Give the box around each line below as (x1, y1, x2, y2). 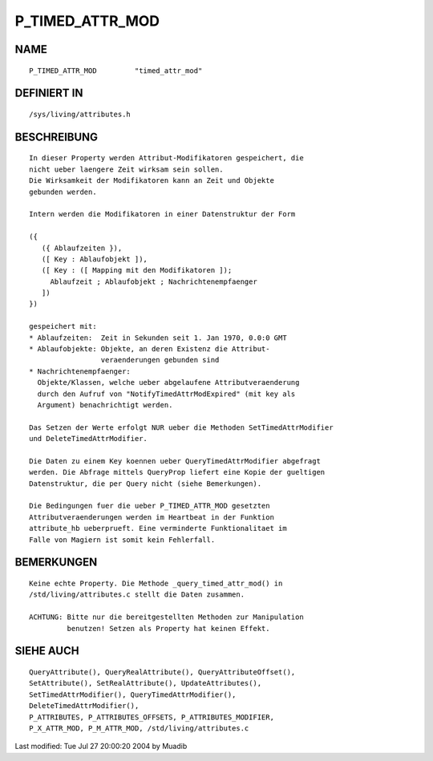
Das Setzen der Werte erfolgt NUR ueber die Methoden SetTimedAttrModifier (29, 423, 334, 432)
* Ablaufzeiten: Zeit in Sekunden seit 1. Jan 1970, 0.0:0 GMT (29, 333, 288, 342)
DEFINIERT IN (14, 87, 83, 100)
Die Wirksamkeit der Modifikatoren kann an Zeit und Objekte (29, 176, 274, 185)
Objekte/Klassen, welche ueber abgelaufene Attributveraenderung (37, 378, 300, 387)
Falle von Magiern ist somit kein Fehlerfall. (29, 535, 216, 544)
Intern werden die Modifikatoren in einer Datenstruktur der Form (29, 209, 296, 219)
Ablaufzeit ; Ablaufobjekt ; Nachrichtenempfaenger (50, 277, 258, 286)
